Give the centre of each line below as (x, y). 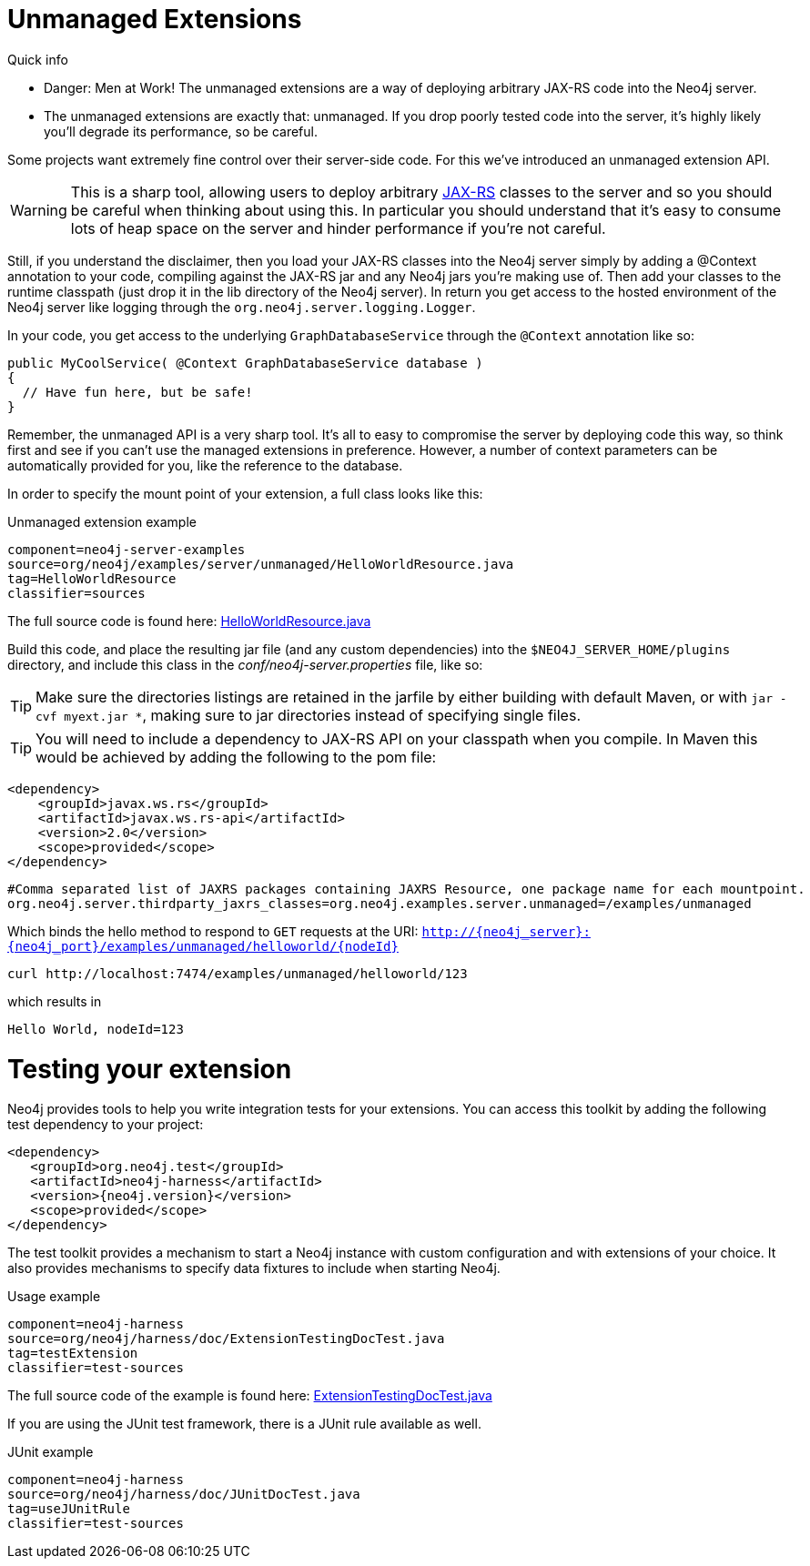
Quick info (38, 59)
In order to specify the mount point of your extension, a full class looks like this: (245, 493)
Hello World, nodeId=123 (96, 1029)
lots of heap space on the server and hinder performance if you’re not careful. (338, 228)
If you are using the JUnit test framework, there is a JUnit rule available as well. (244, 1424)
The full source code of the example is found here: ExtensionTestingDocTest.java (250, 1396)
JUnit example (51, 1452)
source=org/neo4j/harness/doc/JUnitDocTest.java (184, 1495)
